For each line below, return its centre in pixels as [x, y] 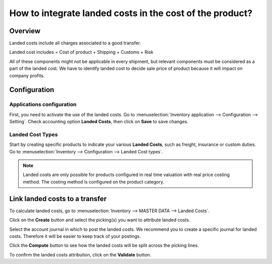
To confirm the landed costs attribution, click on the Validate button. [80, 254]
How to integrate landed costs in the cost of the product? [131, 13]
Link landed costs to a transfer [58, 199]
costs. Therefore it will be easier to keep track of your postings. [75, 236]
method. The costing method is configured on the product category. [94, 182]
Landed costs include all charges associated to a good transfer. [75, 43]
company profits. [27, 75]
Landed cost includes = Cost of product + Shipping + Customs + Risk [81, 52]
